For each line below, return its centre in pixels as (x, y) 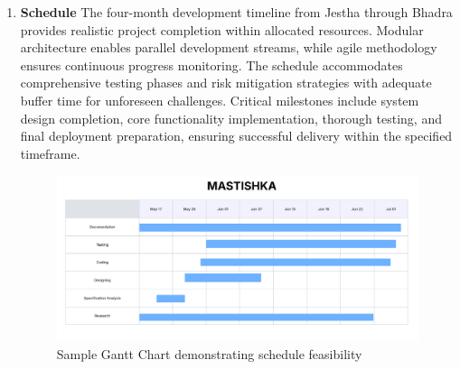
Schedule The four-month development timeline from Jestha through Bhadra (236, 12)
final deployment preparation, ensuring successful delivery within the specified (236, 136)
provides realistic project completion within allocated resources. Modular (222, 29)
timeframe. (50, 153)
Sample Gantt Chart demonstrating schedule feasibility (209, 354)
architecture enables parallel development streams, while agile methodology (229, 47)
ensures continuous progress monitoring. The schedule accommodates (211, 65)
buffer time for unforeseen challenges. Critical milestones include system (220, 100)
